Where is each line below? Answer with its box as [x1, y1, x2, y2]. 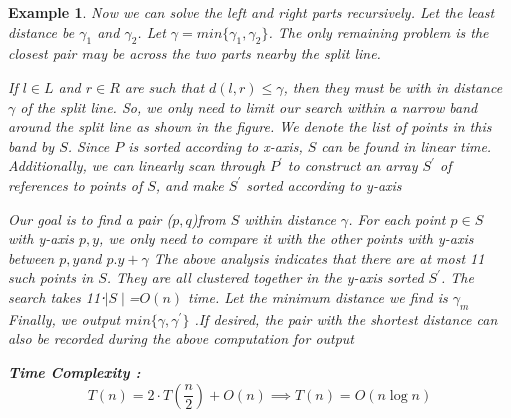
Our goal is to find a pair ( [8, 208, 173, 229]
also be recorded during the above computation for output [8, 328, 355, 349]
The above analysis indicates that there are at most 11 [153, 247, 485, 268]
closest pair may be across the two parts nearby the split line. [8, 43, 381, 64]
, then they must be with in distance [283, 76, 503, 97]
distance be [8, 21, 75, 42]
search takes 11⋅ [8, 286, 105, 307]
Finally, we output [8, 308, 121, 329]
